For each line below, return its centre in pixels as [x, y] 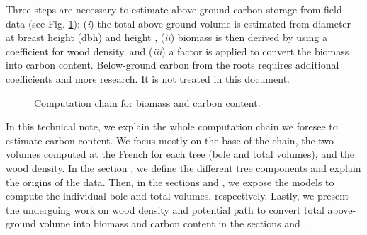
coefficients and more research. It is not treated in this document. [148, 78]
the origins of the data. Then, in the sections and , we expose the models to [170, 182]
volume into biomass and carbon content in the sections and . [173, 223]
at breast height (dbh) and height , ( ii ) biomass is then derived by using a [166, 37]
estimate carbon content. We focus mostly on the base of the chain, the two [170, 140]
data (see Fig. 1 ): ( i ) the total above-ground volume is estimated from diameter [179, 23]
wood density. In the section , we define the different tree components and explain [183, 167]
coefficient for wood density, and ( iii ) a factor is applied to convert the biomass [177, 51]
